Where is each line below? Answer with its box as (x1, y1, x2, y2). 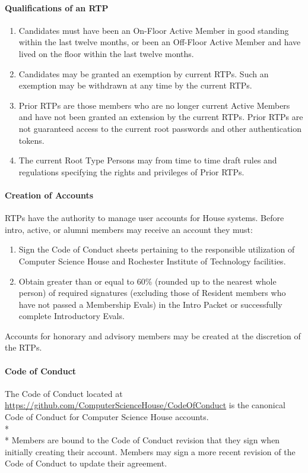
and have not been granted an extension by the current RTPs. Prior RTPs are (18, 111, 303, 123)
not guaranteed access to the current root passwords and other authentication (18, 122, 302, 134)
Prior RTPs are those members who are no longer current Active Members (18, 99, 290, 111)
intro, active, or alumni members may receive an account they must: (5, 223, 253, 235)
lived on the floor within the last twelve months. (18, 47, 194, 59)
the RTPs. (5, 341, 42, 354)
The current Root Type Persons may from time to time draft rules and (18, 154, 277, 166)
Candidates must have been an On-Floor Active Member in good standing (18, 24, 289, 36)
